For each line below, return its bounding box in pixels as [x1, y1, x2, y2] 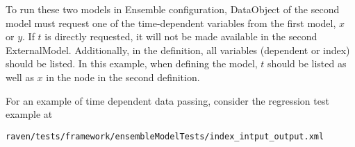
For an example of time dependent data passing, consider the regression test [6, 93, 329, 107]
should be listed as [267, 56, 347, 71]
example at [6, 107, 53, 121]
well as [6, 69, 34, 84]
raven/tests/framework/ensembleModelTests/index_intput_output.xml [6, 131, 324, 141]
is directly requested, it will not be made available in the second [44, 29, 317, 44]
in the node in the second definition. [46, 69, 200, 84]
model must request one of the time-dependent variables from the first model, [6, 15, 336, 30]
